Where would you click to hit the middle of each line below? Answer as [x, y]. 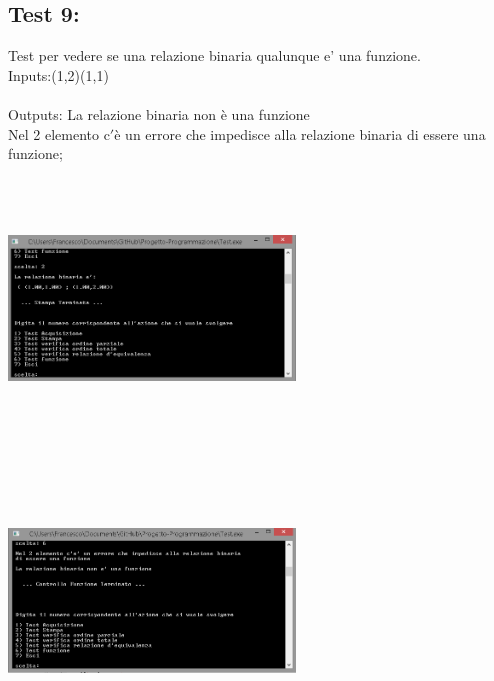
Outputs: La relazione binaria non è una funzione [159, 113]
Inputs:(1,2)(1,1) [58, 74]
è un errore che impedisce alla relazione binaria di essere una [300, 133]
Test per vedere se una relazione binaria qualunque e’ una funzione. [214, 55]
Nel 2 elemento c [59, 133]
